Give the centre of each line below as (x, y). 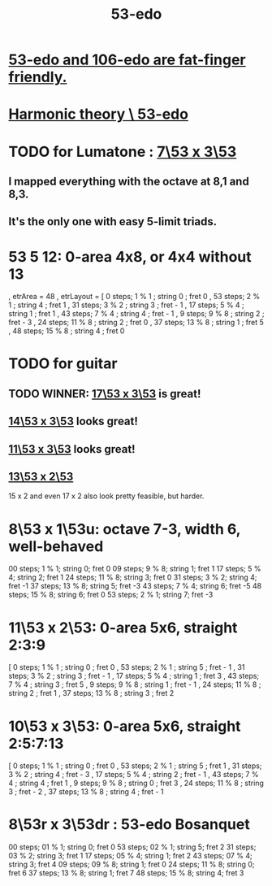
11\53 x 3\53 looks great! (72, 449)
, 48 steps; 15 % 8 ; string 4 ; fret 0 (67, 331)
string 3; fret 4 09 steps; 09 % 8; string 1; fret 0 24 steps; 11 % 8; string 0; (132, 864)
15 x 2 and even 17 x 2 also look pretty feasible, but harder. (106, 496)
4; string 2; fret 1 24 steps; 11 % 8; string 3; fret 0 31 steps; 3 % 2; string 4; (133, 577)
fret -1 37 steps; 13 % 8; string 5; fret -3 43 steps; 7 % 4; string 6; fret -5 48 (135, 586)
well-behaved (56, 546)
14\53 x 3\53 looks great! (73, 421)
